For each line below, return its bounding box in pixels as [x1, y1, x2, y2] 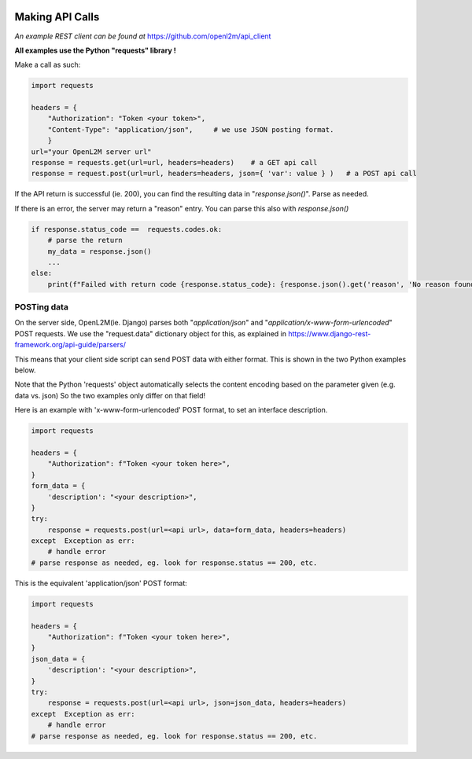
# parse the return [47, 236, 124, 245]
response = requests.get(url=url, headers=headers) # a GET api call [31, 158, 318, 167]
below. [14, 365, 36, 375]
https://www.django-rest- [288, 328, 371, 338]
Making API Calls [14, 10, 100, 24]
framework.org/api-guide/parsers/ [14, 340, 126, 350]
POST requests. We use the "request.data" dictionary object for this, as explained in [14, 328, 287, 338]
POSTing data [14, 302, 68, 313]
